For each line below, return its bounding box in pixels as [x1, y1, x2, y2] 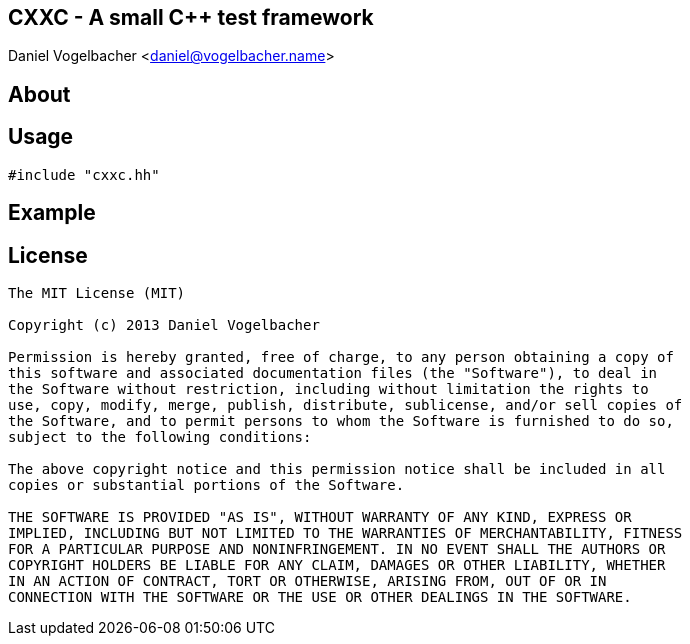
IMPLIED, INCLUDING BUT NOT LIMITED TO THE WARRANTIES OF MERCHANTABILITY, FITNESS [8, 524, 683, 541]
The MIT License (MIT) [8, 284, 186, 301]
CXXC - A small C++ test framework [8, 5, 374, 30]
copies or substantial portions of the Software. [8, 476, 405, 493]
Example [8, 200, 96, 226]
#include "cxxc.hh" [8, 166, 160, 183]
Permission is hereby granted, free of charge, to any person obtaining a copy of [8, 348, 674, 365]
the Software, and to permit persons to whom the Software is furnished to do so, [8, 412, 674, 429]
